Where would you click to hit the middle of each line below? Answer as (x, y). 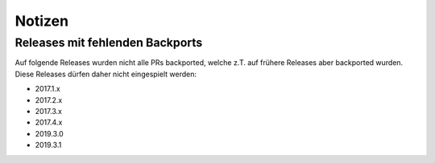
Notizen (41, 21)
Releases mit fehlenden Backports (109, 43)
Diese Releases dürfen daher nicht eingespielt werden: (106, 74)
